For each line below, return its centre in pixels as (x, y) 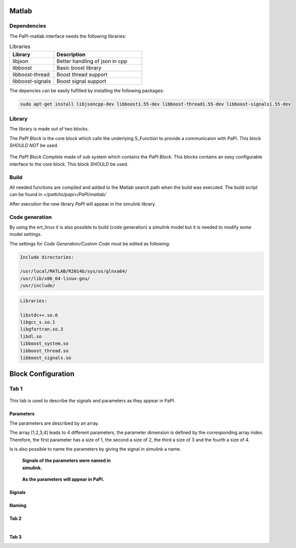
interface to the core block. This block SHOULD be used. (69, 164)
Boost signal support (81, 81)
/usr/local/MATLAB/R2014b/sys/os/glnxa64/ (74, 271)
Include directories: (47, 257)
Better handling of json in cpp (92, 61)
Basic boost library (79, 68)
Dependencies (28, 26)
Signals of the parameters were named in (67, 460)
